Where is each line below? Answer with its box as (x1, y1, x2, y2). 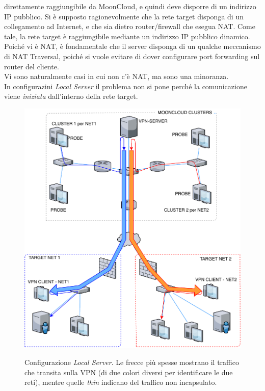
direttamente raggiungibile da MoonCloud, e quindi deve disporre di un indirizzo (4, 1, 256, 11)
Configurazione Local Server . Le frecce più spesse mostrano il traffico (24, 357, 239, 368)
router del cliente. (4, 61, 59, 71)
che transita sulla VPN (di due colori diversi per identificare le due (24, 367, 233, 377)
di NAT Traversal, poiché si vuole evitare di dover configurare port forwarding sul (4, 50, 260, 61)
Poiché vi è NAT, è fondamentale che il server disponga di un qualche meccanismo (4, 41, 261, 51)
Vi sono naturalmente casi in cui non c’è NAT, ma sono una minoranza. (4, 71, 229, 82)
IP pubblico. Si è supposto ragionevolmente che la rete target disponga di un (4, 11, 244, 21)
